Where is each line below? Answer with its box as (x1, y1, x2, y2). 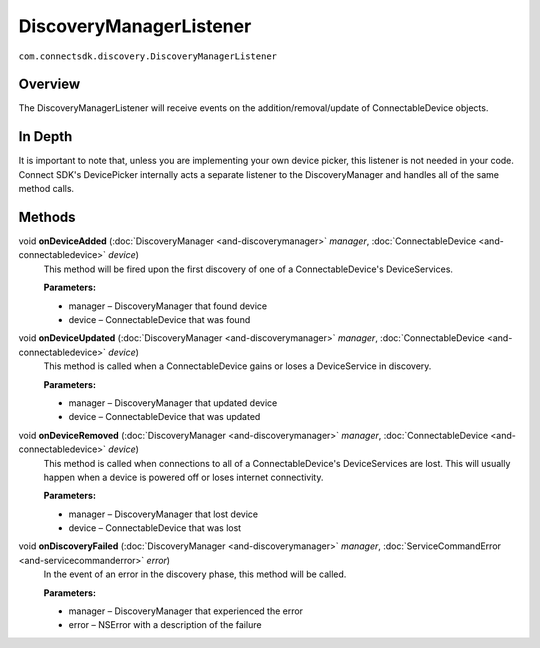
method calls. (18, 183, 75, 195)
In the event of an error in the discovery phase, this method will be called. (43, 568, 347, 580)
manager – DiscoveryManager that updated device (68, 396, 278, 409)
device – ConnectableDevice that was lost (68, 522, 242, 534)
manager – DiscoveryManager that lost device (68, 508, 259, 520)
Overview (18, 76, 81, 93)
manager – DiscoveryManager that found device (68, 300, 268, 312)
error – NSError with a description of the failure (68, 619, 262, 631)
